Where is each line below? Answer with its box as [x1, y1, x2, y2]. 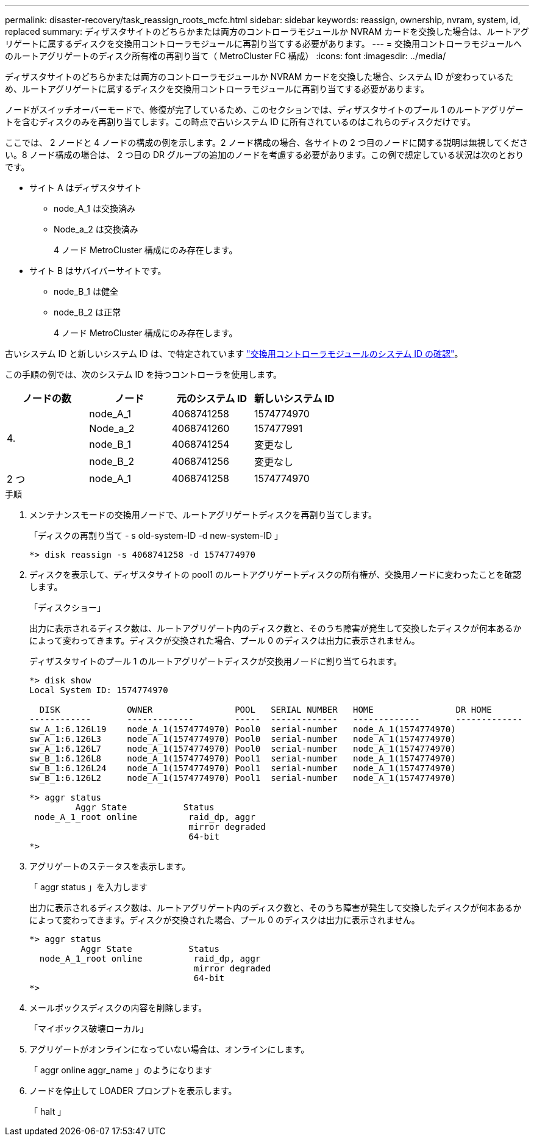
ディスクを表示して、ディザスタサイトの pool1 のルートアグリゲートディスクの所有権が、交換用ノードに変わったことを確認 [29, 569, 522, 580]
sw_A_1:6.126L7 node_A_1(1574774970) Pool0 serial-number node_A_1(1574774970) [29, 744, 456, 754]
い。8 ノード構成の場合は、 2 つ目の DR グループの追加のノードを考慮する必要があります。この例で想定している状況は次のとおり [5, 149, 524, 160]
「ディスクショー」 [29, 602, 106, 613]
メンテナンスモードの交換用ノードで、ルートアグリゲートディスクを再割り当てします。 [29, 509, 377, 520]
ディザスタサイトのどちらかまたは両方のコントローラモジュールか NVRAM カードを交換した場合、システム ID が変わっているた [5, 71, 513, 82]
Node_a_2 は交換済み [54, 224, 138, 234]
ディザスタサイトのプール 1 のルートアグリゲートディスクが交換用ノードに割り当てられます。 [29, 656, 402, 666]
